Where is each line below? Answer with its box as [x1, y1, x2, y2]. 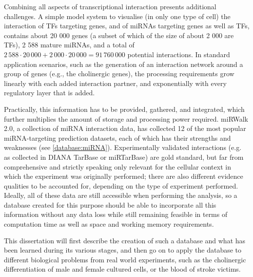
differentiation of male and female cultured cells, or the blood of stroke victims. [4, 264, 241, 274]
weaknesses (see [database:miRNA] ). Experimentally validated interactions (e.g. [4, 142, 242, 152]
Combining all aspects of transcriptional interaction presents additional [4, 1, 216, 11]
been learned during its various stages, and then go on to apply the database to [4, 245, 242, 255]
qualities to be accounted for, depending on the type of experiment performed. [4, 180, 238, 191]
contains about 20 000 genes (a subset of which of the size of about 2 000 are [4, 30, 234, 40]
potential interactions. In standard [127, 49, 230, 59]
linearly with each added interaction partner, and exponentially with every [4, 78, 227, 88]
